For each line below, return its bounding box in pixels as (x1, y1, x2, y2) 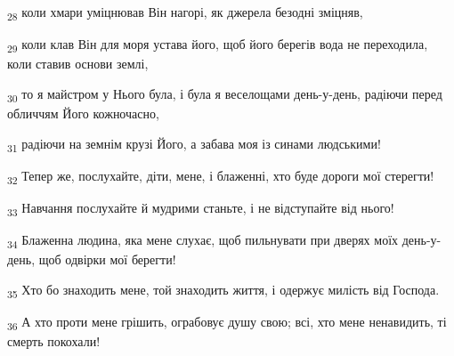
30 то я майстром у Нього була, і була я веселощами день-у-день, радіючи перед (7, 84, 442, 105)
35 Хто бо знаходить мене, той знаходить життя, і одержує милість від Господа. (7, 279, 440, 301)
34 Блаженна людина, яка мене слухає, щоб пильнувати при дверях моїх (7, 230, 399, 251)
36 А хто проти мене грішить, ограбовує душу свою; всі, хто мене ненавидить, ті (7, 311, 447, 333)
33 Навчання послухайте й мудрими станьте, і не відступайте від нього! (7, 198, 394, 219)
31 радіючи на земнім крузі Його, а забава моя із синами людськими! (7, 133, 381, 155)
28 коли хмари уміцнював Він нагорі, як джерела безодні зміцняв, (7, 3, 363, 23)
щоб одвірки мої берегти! (38, 250, 176, 269)
